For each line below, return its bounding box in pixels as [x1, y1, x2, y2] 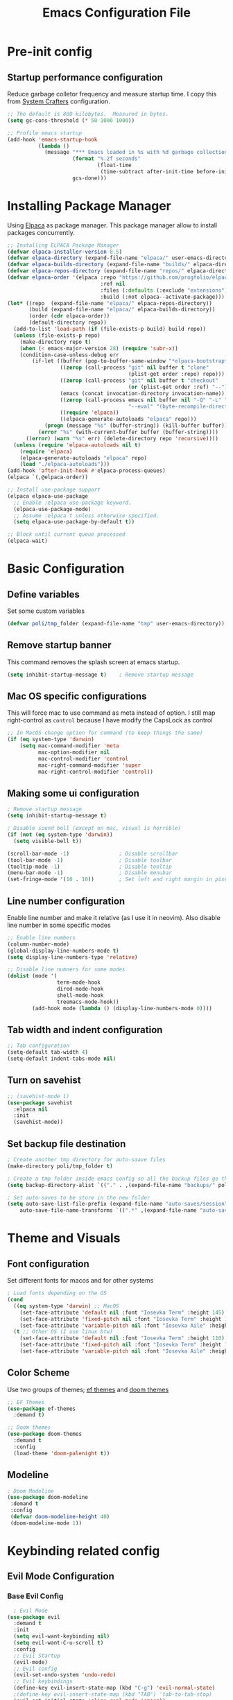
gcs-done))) [72, 175, 107, 182]
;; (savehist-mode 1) [7, 1093, 70, 1100]
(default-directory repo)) [28, 319, 107, 327]
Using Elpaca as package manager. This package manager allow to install [7, 220, 218, 229]
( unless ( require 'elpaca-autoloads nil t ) [13, 442, 141, 449]
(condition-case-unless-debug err [19, 352, 119, 358]
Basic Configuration [7, 561, 125, 577]
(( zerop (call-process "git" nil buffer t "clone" [60, 364, 209, 372]
